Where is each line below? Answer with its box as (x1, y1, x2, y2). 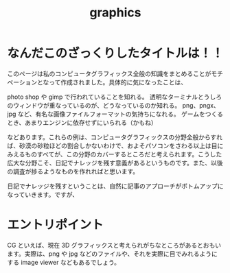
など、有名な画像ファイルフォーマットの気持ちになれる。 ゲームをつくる (17, 110, 224, 118)
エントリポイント (7, 217, 104, 233)
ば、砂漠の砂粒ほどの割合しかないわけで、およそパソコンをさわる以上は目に (7, 141, 224, 150)
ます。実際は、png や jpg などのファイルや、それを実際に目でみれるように (7, 249, 218, 258)
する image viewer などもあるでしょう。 (7, 258, 121, 266)
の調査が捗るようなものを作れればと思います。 (7, 167, 139, 176)
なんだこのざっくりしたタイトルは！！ (7, 46, 225, 61)
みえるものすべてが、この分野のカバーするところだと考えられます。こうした (7, 150, 222, 158)
